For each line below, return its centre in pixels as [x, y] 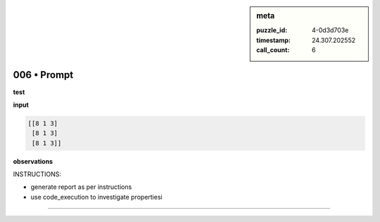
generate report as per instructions [81, 187]
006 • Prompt [43, 75]
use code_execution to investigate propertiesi [96, 197]
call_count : [273, 50]
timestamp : [274, 40]
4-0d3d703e [330, 30]
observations [33, 161]
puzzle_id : [272, 30]
